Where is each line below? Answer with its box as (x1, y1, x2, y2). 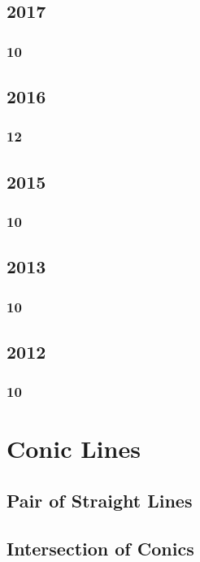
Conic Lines (7, 432, 141, 465)
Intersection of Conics (7, 535, 194, 560)
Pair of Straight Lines (7, 487, 193, 512)
